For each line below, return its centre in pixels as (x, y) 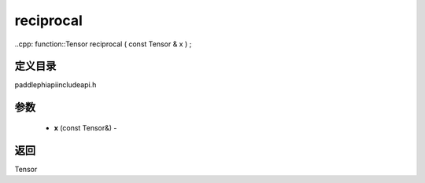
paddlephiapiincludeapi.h (55, 85)
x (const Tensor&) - (85, 128)
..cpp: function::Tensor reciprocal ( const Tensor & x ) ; (103, 44)
